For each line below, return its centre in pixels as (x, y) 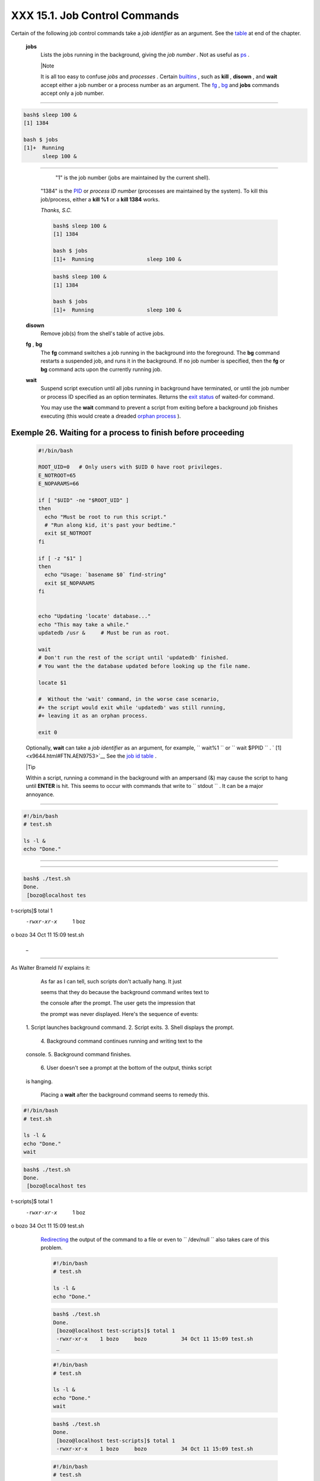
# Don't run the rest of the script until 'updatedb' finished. (134, 658)
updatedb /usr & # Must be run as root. (104, 633)
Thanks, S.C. (56, 210)
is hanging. (39, 1081)
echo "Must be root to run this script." (106, 517)
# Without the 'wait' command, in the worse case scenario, (129, 699)
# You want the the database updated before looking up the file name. (145, 666)
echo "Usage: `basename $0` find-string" (106, 575)
